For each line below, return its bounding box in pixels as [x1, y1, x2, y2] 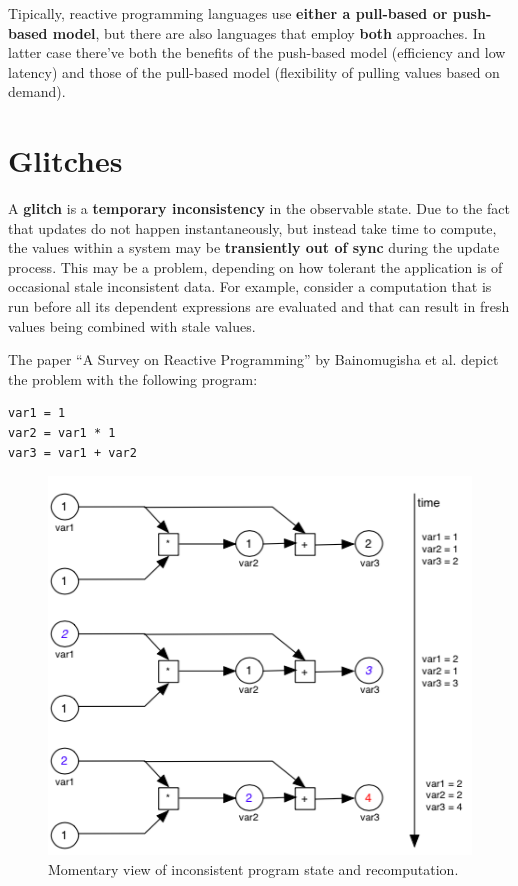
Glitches [8, 140, 123, 181]
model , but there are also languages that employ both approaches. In [52, 22, 486, 43]
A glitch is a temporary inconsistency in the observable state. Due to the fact [8, 198, 510, 219]
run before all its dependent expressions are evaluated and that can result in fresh [8, 296, 510, 317]
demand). [8, 81, 66, 102]
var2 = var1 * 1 [8, 426, 116, 441]
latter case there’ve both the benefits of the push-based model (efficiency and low [8, 42, 506, 63]
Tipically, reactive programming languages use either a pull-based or [8, 3, 448, 23]
